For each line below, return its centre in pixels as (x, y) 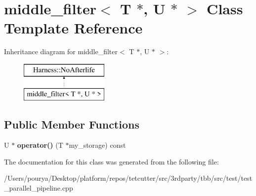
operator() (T (40, 145)
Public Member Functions (72, 124)
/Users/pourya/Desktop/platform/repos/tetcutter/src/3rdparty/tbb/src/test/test (128, 178)
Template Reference (73, 28)
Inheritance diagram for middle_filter (61, 51)
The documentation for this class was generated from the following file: (111, 161)
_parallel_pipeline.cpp (39, 188)
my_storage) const (97, 145)
